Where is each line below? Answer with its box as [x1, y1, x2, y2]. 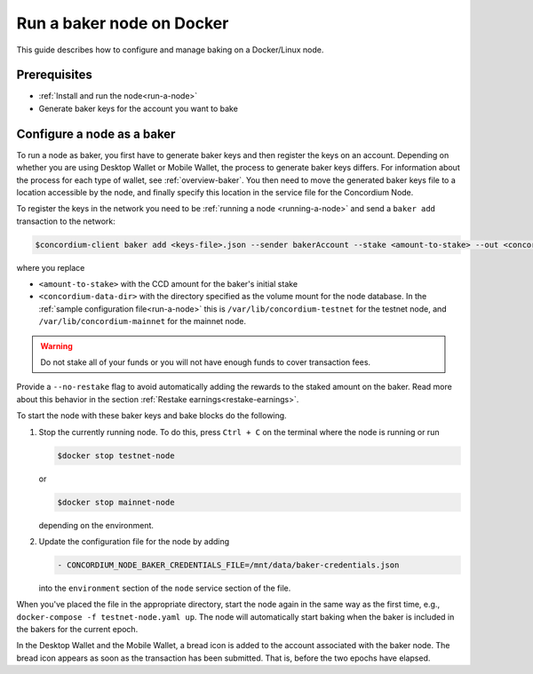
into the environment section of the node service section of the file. [38, 583, 291, 593]
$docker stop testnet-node [57, 450, 175, 461]
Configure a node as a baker [16, 126, 176, 141]
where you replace [16, 262, 85, 273]
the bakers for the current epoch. [16, 624, 139, 635]
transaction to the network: [16, 216, 115, 226]
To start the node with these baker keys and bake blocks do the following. [16, 410, 288, 421]
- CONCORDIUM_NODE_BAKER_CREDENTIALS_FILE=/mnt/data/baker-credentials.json [57, 559, 400, 570]
